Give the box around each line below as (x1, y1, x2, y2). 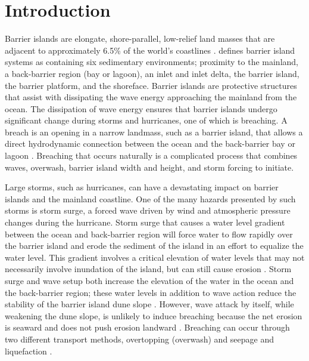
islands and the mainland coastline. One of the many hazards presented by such (5, 192, 296, 205)
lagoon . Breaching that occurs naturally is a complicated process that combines (5, 149, 298, 162)
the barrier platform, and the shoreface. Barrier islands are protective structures (5, 79, 297, 91)
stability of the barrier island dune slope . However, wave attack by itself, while (5, 298, 294, 310)
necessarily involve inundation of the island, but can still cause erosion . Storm (5, 263, 292, 275)
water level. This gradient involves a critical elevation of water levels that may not (5, 251, 305, 263)
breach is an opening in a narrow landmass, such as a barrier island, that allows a (5, 125, 303, 138)
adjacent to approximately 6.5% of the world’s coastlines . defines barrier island (5, 44, 295, 56)
